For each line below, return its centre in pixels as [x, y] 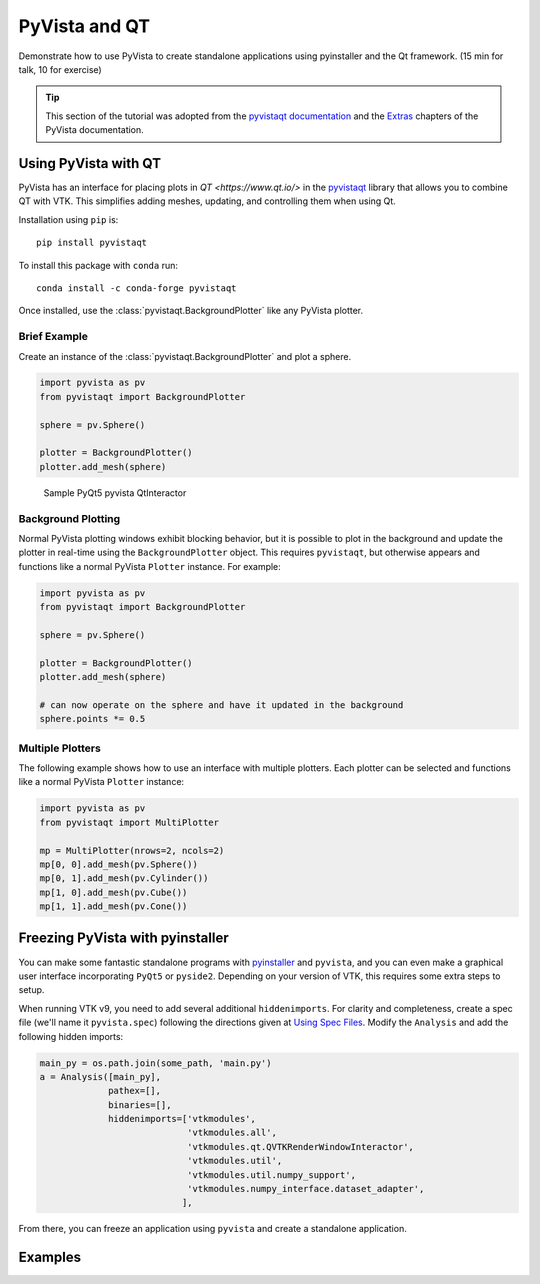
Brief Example [53, 337]
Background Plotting [69, 518]
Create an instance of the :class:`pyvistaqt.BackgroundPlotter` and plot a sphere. [185, 356]
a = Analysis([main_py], [100, 1076]
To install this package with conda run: [98, 265]
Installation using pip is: [68, 219]
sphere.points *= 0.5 [92, 719]
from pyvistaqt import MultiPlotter [129, 822]
